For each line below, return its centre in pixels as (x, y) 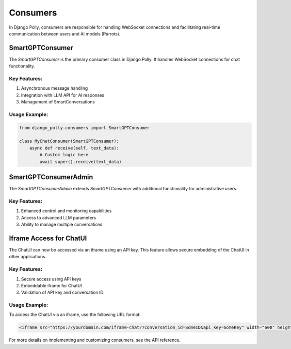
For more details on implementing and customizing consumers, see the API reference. (95, 340)
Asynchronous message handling (55, 88)
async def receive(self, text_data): (74, 148)
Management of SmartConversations (58, 102)
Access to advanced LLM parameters (59, 217)
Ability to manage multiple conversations (62, 224)
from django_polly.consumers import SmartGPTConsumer (84, 128)
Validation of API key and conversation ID (62, 292)
